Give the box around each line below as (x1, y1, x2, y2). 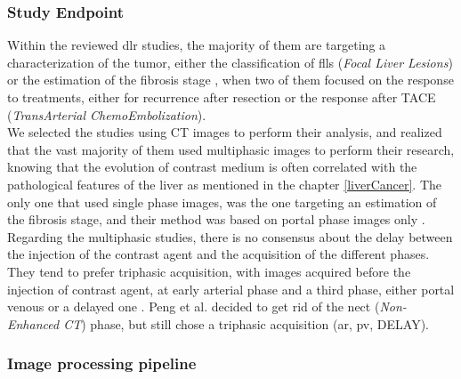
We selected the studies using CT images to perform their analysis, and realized (7, 123, 442, 141)
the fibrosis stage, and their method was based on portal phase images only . (7, 210, 425, 229)
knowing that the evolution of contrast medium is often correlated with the (7, 157, 417, 176)
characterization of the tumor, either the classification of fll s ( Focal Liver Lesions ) (7, 52, 453, 71)
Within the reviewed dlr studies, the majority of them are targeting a (7, 36, 386, 54)
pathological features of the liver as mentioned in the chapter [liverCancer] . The (7, 174, 442, 193)
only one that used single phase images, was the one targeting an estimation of (7, 192, 437, 211)
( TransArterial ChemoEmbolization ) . (7, 105, 206, 124)
